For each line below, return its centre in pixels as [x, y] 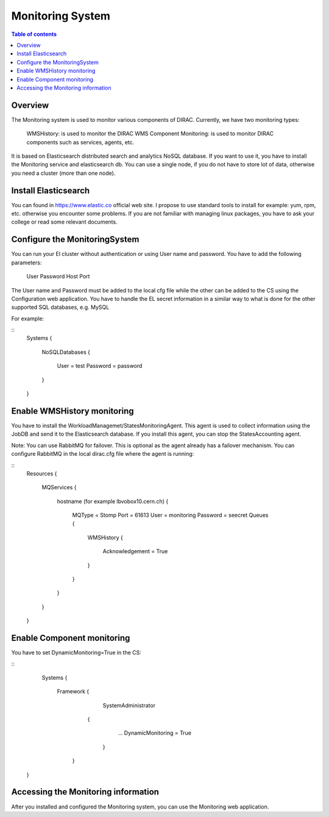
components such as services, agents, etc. [80, 142]
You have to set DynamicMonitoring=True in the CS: [76, 653]
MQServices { [59, 487]
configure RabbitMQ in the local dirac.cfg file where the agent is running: [103, 454]
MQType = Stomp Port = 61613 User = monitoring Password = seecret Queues [170, 515]
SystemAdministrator [129, 705]
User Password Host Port [58, 277]
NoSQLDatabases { [66, 352]
